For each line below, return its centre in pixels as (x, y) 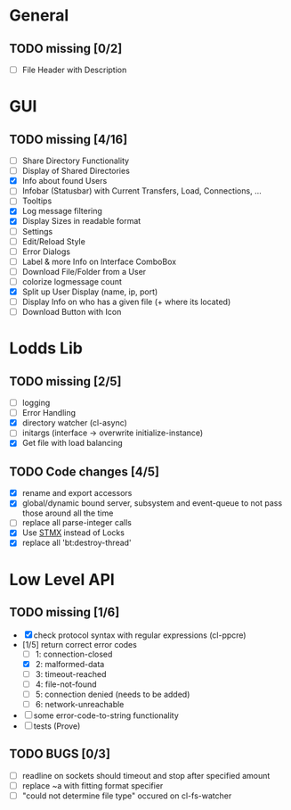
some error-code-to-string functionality (106, 715)
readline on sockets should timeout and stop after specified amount (146, 775)
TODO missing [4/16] (69, 139)
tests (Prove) (57, 726)
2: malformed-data (70, 664)
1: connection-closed (74, 654)
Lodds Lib (46, 348)
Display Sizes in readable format (81, 221)
